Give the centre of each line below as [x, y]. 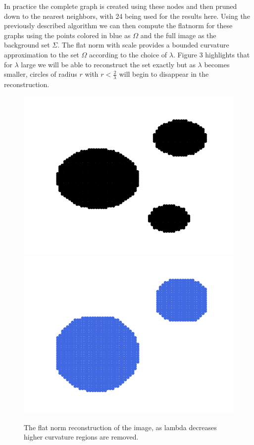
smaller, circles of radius [41, 74]
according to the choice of [128, 54]
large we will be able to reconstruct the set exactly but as [108, 64]
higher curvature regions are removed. [81, 437]
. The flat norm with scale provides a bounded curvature [143, 45]
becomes [217, 64]
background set [27, 45]
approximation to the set [42, 54]
